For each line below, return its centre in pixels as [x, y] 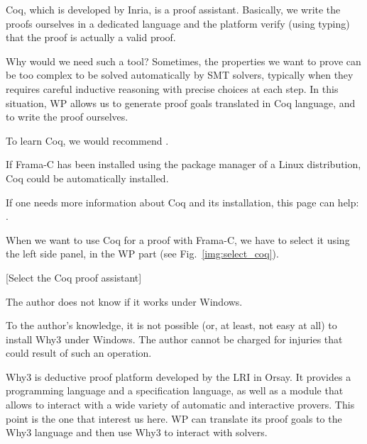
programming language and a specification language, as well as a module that [175, 390]
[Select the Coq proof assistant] [74, 277]
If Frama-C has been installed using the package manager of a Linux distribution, [183, 164]
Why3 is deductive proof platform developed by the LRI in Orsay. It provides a [179, 376]
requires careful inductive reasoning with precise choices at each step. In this [172, 88]
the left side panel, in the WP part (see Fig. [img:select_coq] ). [142, 254]
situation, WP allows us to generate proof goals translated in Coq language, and [181, 102]
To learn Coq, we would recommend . [87, 140]
